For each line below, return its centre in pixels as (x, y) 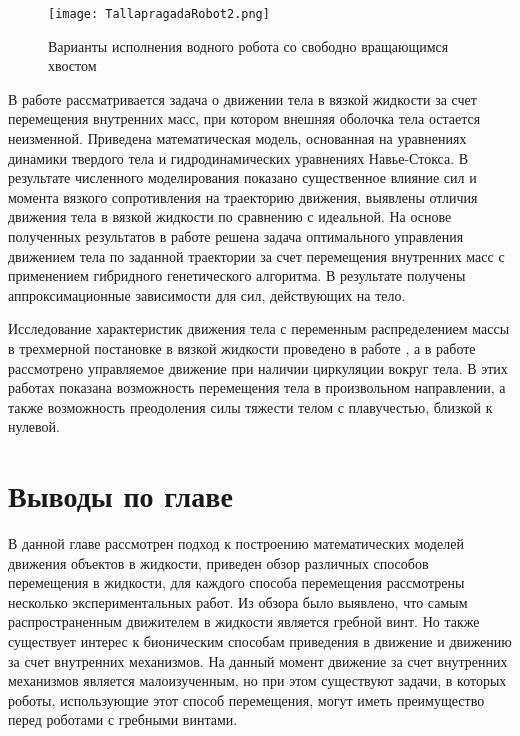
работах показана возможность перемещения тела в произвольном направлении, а (257, 387)
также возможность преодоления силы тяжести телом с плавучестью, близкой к (250, 406)
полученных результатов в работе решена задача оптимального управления (236, 236)
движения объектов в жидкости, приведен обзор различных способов (218, 562)
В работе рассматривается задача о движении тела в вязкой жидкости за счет (242, 98)
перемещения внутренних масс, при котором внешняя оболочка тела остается (244, 118)
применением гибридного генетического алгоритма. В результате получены (237, 275)
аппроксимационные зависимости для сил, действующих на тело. (207, 294)
